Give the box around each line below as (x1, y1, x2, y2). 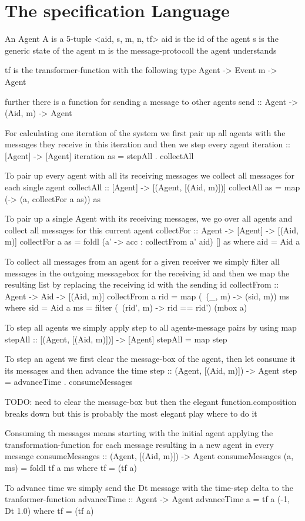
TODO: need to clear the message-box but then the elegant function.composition (5, 395, 297, 407)
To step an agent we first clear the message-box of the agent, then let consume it (5, 352, 296, 365)
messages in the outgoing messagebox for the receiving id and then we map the (5, 266, 290, 279)
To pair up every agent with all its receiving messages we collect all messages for (5, 169, 294, 182)
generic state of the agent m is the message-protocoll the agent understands (5, 44, 277, 56)
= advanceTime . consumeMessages (5, 375, 133, 388)
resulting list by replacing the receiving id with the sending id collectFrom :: (5, 278, 279, 291)
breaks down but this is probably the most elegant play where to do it (5, 407, 257, 419)
